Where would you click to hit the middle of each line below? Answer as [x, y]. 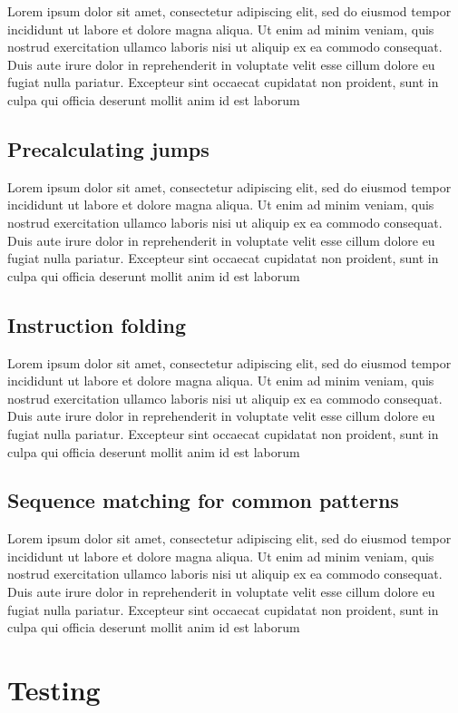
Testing [54, 690]
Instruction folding [97, 324]
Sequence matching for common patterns [203, 500]
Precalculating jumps [108, 148]
